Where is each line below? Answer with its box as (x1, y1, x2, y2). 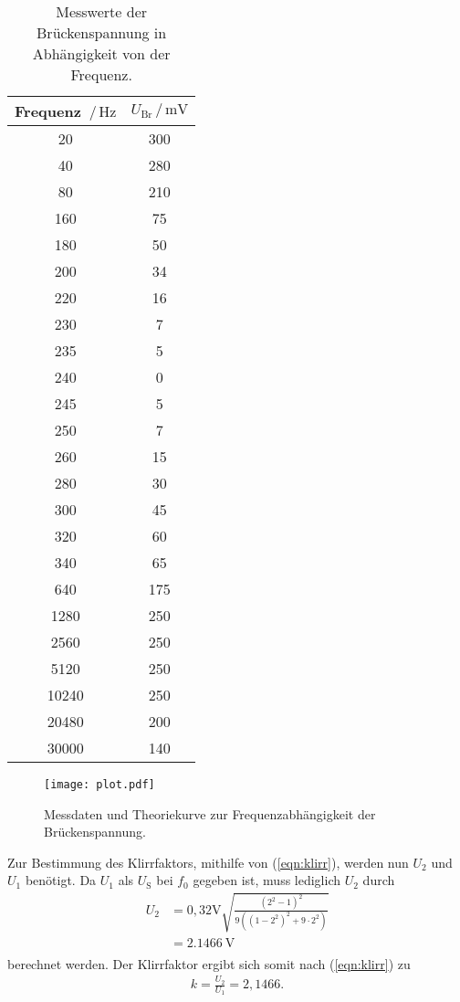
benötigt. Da (25, 870, 97, 890)
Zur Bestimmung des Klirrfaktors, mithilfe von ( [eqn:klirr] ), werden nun (7, 852, 409, 871)
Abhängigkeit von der (32, 43, 171, 64)
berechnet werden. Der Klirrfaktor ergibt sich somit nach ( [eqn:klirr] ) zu (7, 954, 411, 973)
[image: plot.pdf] (44, 778, 155, 791)
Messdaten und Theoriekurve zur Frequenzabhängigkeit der (44, 804, 376, 823)
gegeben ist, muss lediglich (193, 870, 341, 890)
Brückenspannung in (37, 22, 167, 43)
